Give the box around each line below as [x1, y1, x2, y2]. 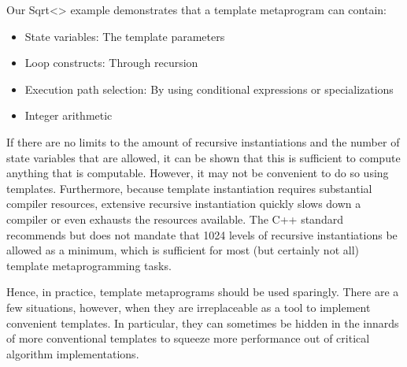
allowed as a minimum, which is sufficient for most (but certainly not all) [6, 242, 359, 258]
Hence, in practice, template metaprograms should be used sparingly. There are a [6, 284, 399, 300]
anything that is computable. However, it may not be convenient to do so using [6, 165, 389, 181]
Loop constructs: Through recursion [24, 54, 198, 71]
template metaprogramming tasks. [6, 257, 172, 273]
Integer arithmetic [24, 107, 113, 124]
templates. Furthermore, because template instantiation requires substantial [6, 180, 372, 196]
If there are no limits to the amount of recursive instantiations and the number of [6, 133, 400, 150]
